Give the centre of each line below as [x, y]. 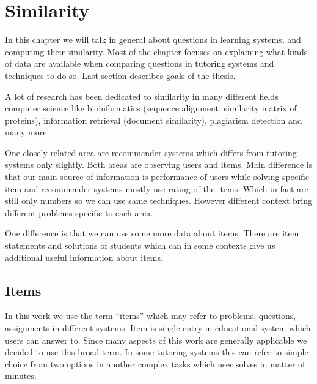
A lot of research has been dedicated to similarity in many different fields [142, 96]
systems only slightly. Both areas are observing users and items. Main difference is [159, 164]
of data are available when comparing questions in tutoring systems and [140, 63]
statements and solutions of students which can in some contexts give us [140, 245]
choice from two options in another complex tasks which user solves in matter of [155, 363]
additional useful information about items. [84, 257]
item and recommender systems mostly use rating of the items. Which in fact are [157, 188]
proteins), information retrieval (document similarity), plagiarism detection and [154, 120]
